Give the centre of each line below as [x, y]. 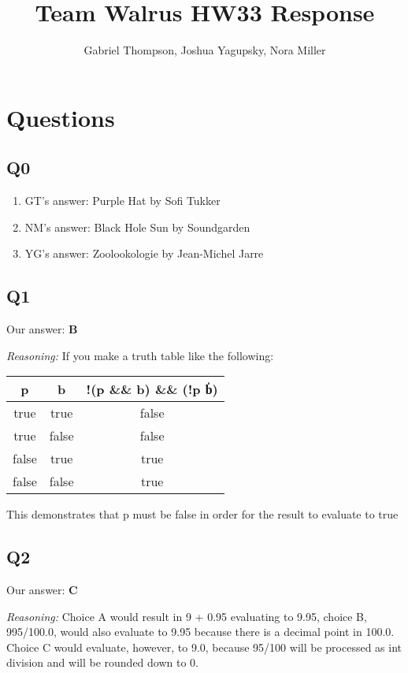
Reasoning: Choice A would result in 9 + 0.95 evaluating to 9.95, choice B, [187, 616]
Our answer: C [42, 590]
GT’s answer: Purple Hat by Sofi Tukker [122, 201]
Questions [61, 117]
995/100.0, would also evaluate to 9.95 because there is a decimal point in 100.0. [200, 632]
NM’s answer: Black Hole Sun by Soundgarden [137, 227]
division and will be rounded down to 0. [102, 662]
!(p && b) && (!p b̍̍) [152, 389]
